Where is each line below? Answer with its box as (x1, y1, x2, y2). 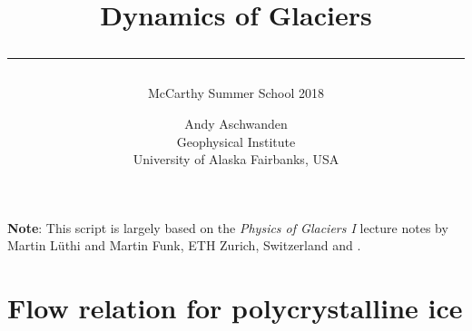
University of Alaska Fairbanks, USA (133, 150, 339, 169)
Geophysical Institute (176, 131, 296, 151)
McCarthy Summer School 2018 (147, 83, 325, 102)
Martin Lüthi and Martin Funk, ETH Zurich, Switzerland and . (7, 236, 361, 255)
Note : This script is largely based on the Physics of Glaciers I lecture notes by (7, 218, 448, 237)
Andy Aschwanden (184, 113, 288, 132)
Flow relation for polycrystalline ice (7, 289, 463, 326)
